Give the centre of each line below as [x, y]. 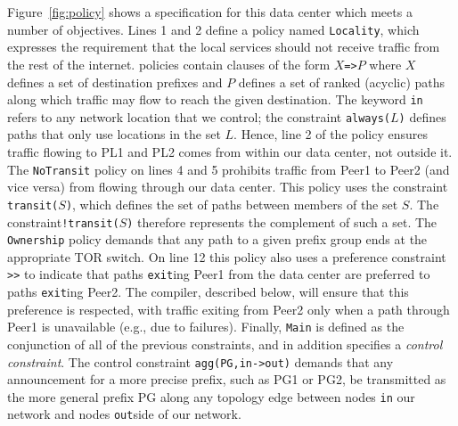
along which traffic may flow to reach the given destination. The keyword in [215, 99]
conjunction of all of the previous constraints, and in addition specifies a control [225, 344]
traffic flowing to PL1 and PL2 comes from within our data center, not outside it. [230, 152]
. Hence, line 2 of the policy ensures [331, 134]
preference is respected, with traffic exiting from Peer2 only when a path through [229, 309]
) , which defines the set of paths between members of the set [232, 204]
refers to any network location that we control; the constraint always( [199, 116]
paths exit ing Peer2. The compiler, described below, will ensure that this [208, 292]
